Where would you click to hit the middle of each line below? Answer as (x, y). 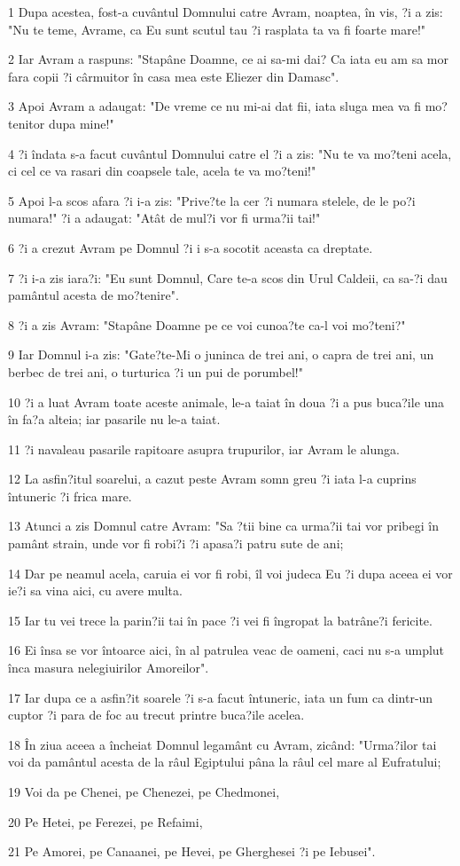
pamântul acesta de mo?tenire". (94, 295)
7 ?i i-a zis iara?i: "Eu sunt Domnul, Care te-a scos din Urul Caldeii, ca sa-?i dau (228, 277)
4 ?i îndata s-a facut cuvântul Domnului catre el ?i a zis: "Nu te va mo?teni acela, (230, 153)
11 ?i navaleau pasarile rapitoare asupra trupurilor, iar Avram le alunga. (204, 449)
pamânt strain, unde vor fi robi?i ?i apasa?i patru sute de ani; (176, 543)
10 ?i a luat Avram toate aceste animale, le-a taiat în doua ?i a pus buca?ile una (226, 402)
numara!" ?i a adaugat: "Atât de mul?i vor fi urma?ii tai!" (164, 218)
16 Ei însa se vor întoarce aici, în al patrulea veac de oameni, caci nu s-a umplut (226, 650)
